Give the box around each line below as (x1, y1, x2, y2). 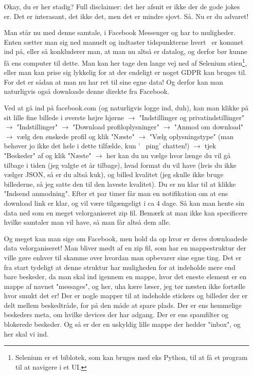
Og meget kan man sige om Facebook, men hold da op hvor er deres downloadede (4, 233, 248, 243)
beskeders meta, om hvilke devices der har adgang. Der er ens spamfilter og (4, 309, 229, 320)
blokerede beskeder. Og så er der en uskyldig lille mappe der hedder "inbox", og (4, 319, 241, 329)
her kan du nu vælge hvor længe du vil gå (106, 150, 231, 160)
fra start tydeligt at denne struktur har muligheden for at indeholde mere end (4, 262, 235, 272)
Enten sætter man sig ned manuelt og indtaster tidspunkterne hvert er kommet (4, 36, 244, 47)
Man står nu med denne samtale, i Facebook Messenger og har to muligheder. (4, 27, 235, 37)
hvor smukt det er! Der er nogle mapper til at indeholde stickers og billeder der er (4, 290, 248, 301)
